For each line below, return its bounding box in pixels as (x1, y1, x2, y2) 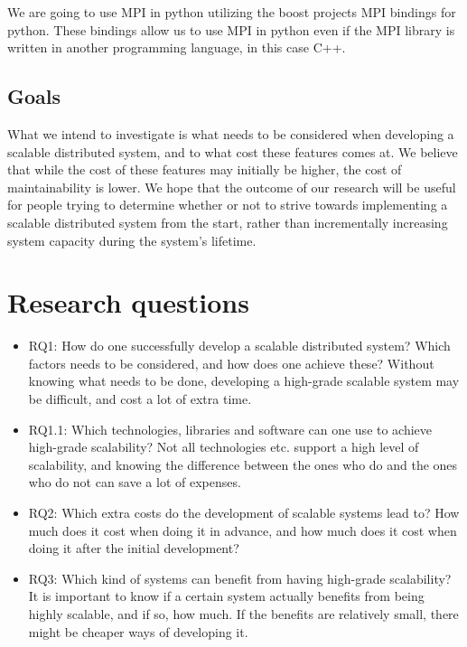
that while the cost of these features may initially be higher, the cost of (7, 160, 402, 179)
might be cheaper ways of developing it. (28, 622, 248, 641)
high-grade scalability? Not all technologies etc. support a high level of (28, 437, 419, 456)
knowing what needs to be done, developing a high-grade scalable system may (28, 371, 460, 390)
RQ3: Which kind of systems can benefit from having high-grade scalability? (28, 568, 452, 587)
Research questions (7, 284, 249, 321)
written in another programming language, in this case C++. (7, 38, 346, 57)
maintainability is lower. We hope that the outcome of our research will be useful (7, 177, 456, 196)
